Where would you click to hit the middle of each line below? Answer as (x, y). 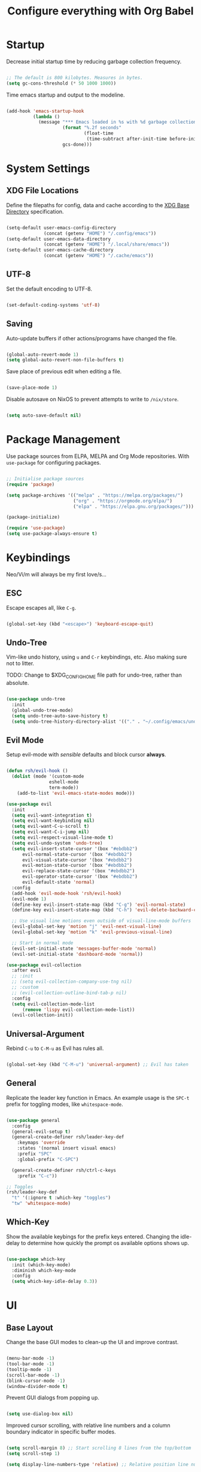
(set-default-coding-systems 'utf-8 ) (53, 305)
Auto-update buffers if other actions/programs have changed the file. (92, 338)
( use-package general (33, 1120)
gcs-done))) (77, 144)
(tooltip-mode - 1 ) (29, 1369)
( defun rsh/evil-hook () (37, 771)
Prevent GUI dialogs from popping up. (53, 1398)
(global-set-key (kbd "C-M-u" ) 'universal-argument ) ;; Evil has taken (97, 1065)
